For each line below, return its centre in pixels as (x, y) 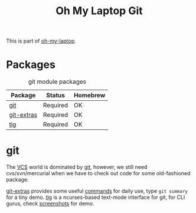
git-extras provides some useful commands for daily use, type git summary (97, 191)
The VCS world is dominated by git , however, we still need (77, 167)
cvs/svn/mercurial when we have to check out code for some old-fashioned (98, 173)
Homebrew (89, 96)
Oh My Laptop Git (99, 11)
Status (55, 96)
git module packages (57, 82)
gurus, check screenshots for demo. (50, 204)
